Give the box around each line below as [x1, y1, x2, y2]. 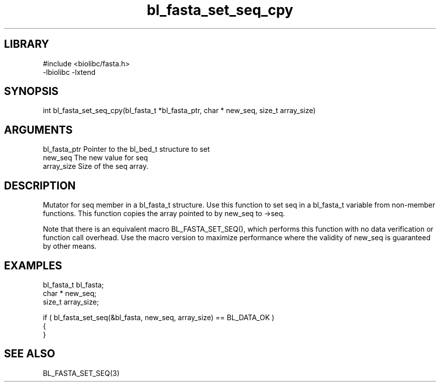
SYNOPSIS [4, 85, 59, 98]
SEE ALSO [4, 347, 55, 360]
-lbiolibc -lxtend [43, 67, 96, 76]
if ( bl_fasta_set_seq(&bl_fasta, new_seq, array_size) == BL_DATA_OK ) [43, 313, 275, 322]
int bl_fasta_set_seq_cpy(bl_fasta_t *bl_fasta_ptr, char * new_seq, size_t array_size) [43, 106, 316, 115]
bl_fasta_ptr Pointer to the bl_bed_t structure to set [43, 145, 210, 154]
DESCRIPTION [4, 179, 76, 192]
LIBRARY [4, 38, 49, 51]
